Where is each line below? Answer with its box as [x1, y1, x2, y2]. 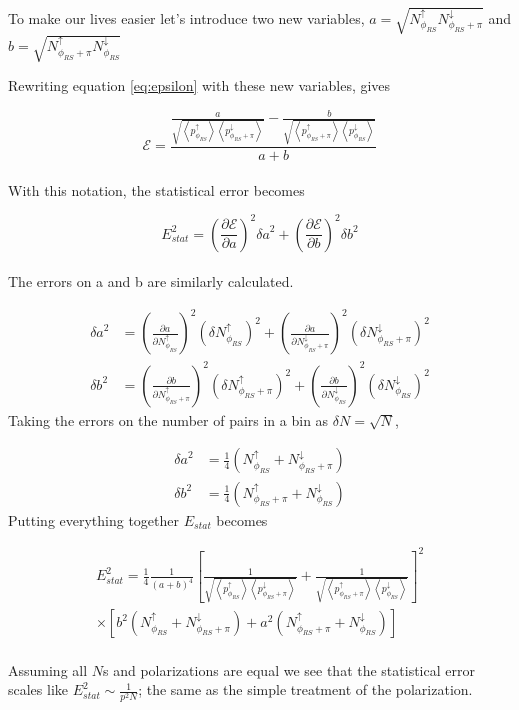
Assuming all [8, 659, 88, 680]
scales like [8, 679, 69, 700]
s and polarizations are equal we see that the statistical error [103, 659, 475, 680]
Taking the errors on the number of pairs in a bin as [8, 409, 329, 430]
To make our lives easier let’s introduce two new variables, [8, 7, 365, 28]
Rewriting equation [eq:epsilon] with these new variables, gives [8, 75, 391, 96]
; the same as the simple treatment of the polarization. [138, 679, 473, 700]
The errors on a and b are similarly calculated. [8, 271, 294, 292]
